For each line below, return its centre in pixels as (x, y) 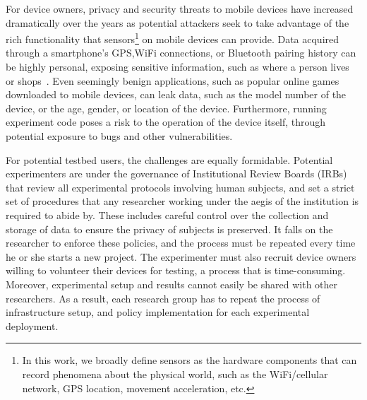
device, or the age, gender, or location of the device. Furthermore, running (166, 108)
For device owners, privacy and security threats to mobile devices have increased (180, 8)
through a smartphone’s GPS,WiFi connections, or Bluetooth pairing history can (181, 53)
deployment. (32, 325)
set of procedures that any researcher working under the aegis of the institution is (182, 201)
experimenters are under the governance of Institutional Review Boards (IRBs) (176, 173)
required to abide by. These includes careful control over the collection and (167, 214)
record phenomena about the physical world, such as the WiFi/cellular (175, 373)
